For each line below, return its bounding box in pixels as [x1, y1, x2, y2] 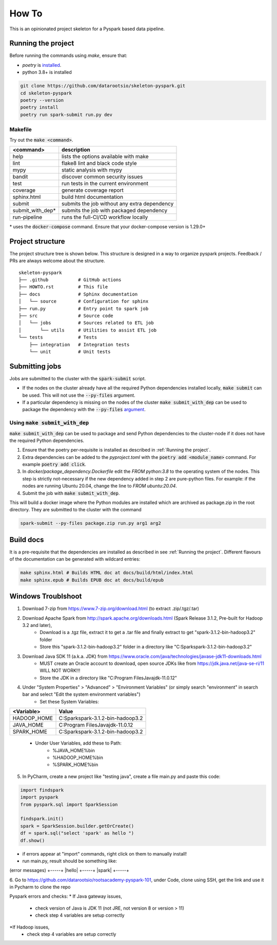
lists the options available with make [62, 153, 149, 160]
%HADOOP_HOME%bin [52, 754, 104, 761]
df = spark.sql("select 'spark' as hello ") [20, 830, 134, 836]
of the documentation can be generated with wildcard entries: [9, 556, 141, 562]
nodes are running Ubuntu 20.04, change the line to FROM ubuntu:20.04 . [22, 483, 177, 489]
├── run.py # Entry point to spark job [18, 306, 149, 311]
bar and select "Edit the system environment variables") [22, 691, 141, 697]
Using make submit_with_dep [9, 419, 89, 427]
